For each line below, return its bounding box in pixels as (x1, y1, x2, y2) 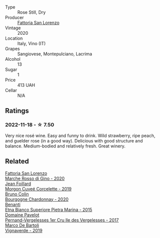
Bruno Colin (5, 191, 29, 197)
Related (5, 157, 29, 166)
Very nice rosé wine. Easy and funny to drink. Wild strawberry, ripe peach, (5, 132, 156, 139)
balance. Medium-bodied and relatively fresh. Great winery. (5, 143, 126, 149)
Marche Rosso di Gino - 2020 (5, 175, 65, 181)
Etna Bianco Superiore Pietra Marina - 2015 (5, 207, 92, 213)
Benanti (5, 201, 21, 207)
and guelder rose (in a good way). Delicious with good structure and (5, 138, 143, 143)
